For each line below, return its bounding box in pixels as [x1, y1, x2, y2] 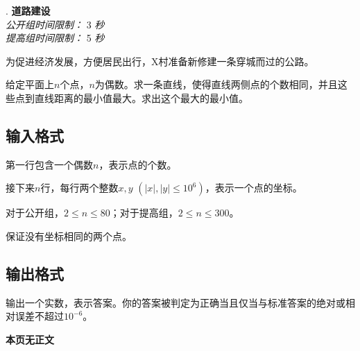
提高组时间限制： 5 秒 [6, 31, 105, 45]
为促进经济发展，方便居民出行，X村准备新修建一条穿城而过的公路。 [6, 53, 314, 68]
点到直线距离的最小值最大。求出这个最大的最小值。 [15, 90, 248, 105]
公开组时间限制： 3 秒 [6, 17, 105, 31]
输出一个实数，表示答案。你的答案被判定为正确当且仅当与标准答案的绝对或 [6, 295, 345, 309]
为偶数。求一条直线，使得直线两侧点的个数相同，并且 [94, 77, 338, 92]
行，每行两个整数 [40, 180, 119, 195]
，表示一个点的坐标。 [205, 180, 302, 195]
